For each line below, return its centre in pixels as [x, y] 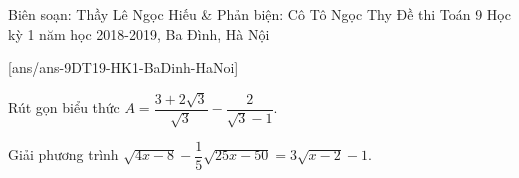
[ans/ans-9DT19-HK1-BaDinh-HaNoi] [123, 67]
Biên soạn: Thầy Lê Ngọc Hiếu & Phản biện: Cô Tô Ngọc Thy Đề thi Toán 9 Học [259, 14]
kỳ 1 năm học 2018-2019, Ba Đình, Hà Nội [139, 33]
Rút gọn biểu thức [64, 107]
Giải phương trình [63, 154]
